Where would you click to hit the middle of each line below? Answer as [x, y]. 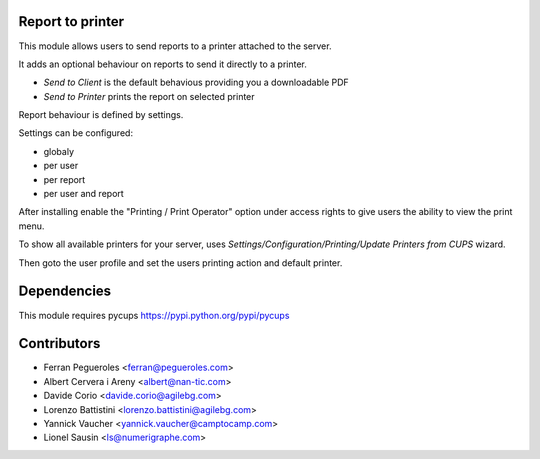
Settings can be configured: [76, 133]
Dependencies [65, 291]
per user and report [83, 194]
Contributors [59, 343]
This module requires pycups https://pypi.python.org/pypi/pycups [154, 315]
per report [64, 179]
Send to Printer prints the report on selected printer [149, 96]
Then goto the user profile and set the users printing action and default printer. [180, 262]
